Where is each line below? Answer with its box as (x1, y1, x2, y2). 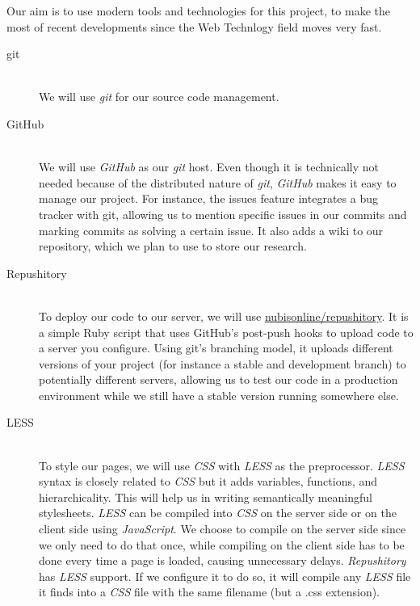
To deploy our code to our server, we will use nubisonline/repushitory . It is (39, 307, 409, 324)
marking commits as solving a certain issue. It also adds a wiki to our (39, 221, 384, 238)
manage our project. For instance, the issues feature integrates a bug (39, 190, 378, 207)
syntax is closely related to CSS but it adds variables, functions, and (39, 473, 378, 490)
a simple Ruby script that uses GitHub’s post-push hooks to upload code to (39, 323, 414, 340)
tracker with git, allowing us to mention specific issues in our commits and (39, 205, 407, 222)
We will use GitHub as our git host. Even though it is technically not (39, 158, 379, 175)
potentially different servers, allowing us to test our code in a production (39, 371, 398, 388)
